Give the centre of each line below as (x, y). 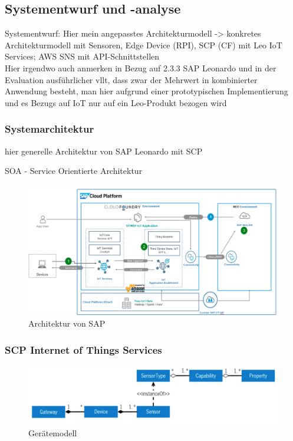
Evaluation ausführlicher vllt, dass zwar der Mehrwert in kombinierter (131, 79)
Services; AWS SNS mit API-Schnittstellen (82, 56)
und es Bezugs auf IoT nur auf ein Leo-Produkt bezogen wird (116, 102)
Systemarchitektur (50, 129)
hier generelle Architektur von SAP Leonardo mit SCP (104, 151)
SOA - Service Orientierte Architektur (74, 171)
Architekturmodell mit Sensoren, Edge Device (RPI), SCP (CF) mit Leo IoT (144, 45)
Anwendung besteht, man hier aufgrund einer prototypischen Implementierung (146, 91)
